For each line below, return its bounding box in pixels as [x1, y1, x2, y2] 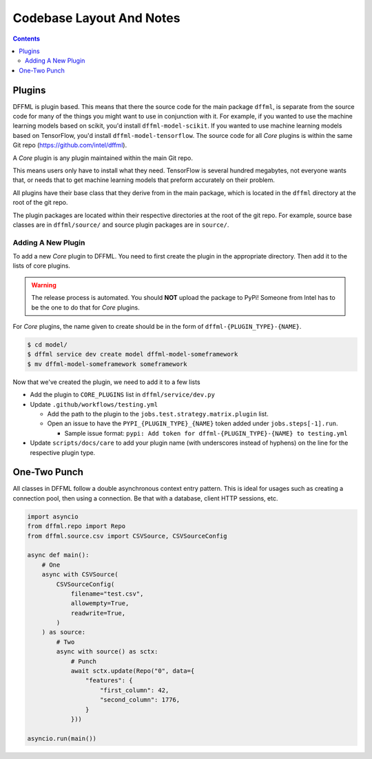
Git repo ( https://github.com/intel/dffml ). [12, 141, 127, 150]
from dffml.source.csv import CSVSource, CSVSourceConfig [27, 532, 227, 540]
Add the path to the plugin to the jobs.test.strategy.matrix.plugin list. [47, 409, 269, 418]
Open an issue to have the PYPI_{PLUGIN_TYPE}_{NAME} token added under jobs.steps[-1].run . [47, 419, 338, 427]
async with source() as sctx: [56, 648, 158, 656]
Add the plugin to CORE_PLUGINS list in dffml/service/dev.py [30, 390, 215, 399]
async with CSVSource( [41, 571, 118, 578]
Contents [12, 34, 41, 43]
